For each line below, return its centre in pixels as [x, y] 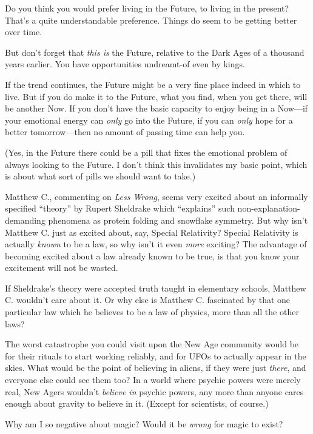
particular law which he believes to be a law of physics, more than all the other [152, 312]
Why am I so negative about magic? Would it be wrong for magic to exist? [144, 423]
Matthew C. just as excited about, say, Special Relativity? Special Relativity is [152, 232]
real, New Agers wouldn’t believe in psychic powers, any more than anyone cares [154, 391]
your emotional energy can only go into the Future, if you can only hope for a [149, 120]
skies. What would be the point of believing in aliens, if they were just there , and [156, 368]
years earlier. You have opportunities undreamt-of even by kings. [125, 64]
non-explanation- [269, 208]
